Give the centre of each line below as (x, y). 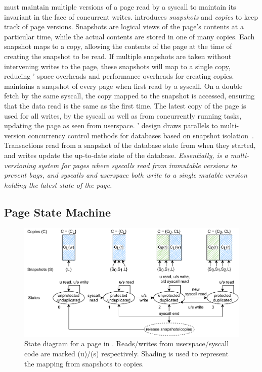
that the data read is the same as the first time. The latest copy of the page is (125, 105)
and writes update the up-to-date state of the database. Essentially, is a (116, 155)
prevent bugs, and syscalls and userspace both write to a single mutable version (126, 175)
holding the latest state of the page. (58, 184)
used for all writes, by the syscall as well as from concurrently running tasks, (123, 115)
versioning (20, 165)
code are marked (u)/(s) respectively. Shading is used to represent (126, 353)
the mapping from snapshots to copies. (84, 363)
